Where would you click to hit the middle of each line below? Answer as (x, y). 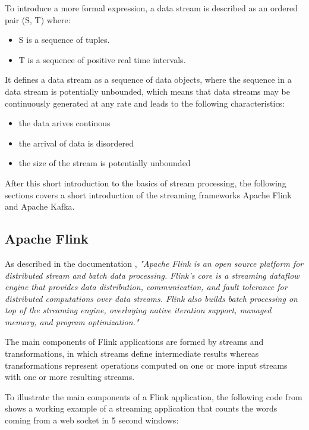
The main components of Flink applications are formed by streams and (134, 342)
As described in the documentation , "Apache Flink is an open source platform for (154, 263)
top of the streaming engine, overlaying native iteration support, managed (138, 310)
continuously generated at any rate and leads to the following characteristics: (145, 103)
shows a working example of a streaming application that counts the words (141, 408)
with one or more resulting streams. (70, 377)
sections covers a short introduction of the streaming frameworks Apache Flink (148, 194)
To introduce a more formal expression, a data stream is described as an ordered (152, 8)
